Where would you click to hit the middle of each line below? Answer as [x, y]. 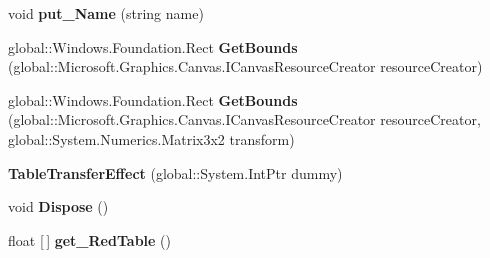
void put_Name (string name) [106, 13]
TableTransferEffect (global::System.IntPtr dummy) [175, 172]
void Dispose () [58, 206]
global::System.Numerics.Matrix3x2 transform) [151, 138]
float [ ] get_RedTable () [89, 239]
